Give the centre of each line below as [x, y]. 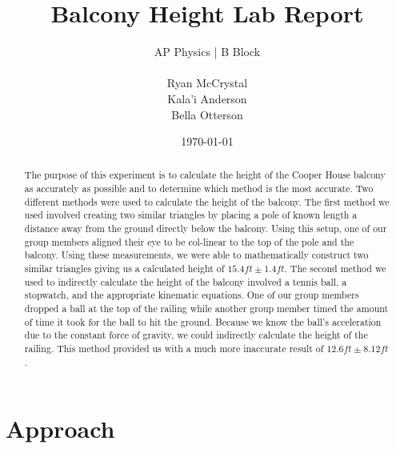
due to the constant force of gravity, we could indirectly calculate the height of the [196, 335]
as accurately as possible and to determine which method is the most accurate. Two [199, 188]
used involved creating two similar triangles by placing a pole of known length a [191, 215]
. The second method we [335, 269]
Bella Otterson [207, 114]
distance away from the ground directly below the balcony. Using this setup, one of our [206, 229]
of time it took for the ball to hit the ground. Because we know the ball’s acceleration [203, 321]
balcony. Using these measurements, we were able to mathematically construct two [196, 255]
